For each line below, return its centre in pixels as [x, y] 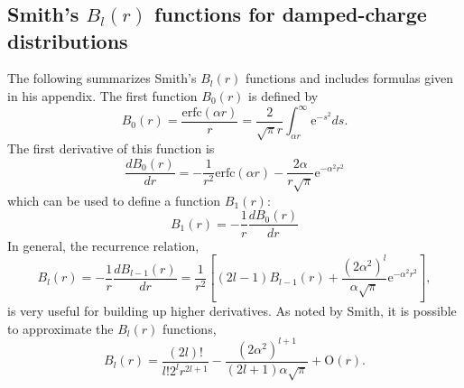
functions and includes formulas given [349, 78]
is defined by [283, 95]
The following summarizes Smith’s [102, 78]
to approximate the [60, 328]
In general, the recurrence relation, [103, 245]
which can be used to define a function [114, 200]
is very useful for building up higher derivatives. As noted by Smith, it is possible [232, 310]
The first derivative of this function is [111, 148]
